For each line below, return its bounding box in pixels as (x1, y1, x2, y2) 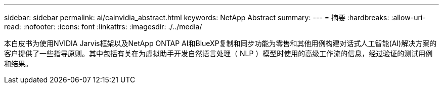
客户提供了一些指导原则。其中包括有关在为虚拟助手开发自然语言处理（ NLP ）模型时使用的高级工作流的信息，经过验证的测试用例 (4, 49, 433, 58)
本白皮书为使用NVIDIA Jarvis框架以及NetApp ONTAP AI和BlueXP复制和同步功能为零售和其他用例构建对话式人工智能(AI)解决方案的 (4, 39, 437, 48)
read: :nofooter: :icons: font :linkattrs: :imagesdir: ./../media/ (4, 22, 202, 31)
